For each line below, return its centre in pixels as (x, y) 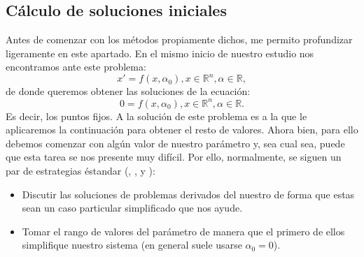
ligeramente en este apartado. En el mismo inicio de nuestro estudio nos (160, 53)
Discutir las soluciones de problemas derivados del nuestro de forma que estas (188, 194)
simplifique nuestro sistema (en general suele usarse (132, 245)
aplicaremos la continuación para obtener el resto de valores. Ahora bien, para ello (182, 130)
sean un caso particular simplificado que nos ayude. (132, 208)
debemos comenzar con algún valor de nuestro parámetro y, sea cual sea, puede (175, 143)
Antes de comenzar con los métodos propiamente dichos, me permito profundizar (179, 39)
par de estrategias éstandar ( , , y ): (80, 170)
